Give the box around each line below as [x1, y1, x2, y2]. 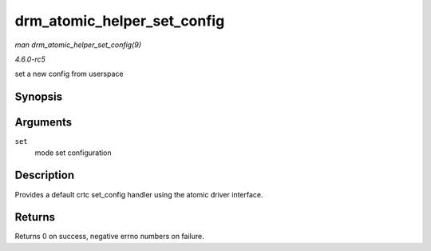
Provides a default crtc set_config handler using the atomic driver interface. [14, 189, 263, 199]
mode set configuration [34, 148, 112, 157]
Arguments [14, 116, 73, 129]
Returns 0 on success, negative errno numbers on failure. [14, 232, 205, 241]
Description [14, 169, 75, 182]
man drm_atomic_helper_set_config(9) [14, 40, 141, 50]
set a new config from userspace [14, 69, 124, 79]
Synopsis [14, 90, 63, 104]
